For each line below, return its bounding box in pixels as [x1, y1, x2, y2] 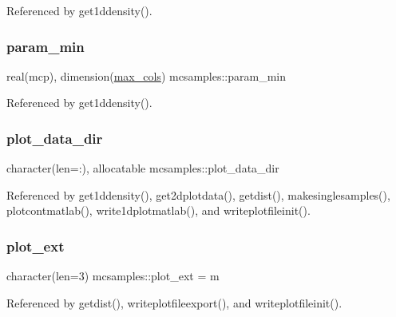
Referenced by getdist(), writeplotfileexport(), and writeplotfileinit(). [6, 294, 343, 311]
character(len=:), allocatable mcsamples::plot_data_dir [6, 160, 279, 176]
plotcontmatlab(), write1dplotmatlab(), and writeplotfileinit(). [6, 202, 311, 219]
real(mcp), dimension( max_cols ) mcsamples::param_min [6, 67, 287, 84]
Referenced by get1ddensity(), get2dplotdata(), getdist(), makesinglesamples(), [6, 186, 390, 203]
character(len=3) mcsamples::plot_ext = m [6, 267, 220, 284]
